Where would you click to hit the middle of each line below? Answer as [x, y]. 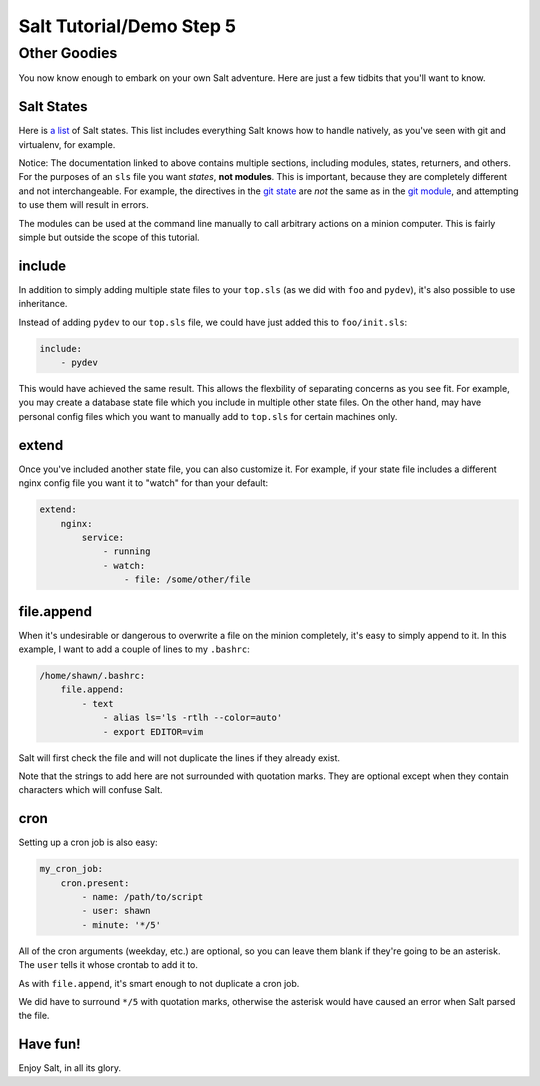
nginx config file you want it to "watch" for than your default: [143, 483]
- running [126, 551]
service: [103, 537]
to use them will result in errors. [83, 205]
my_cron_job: [71, 869]
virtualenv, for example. [67, 144]
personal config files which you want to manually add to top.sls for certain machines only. [208, 416]
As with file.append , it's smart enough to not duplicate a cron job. [159, 983]
